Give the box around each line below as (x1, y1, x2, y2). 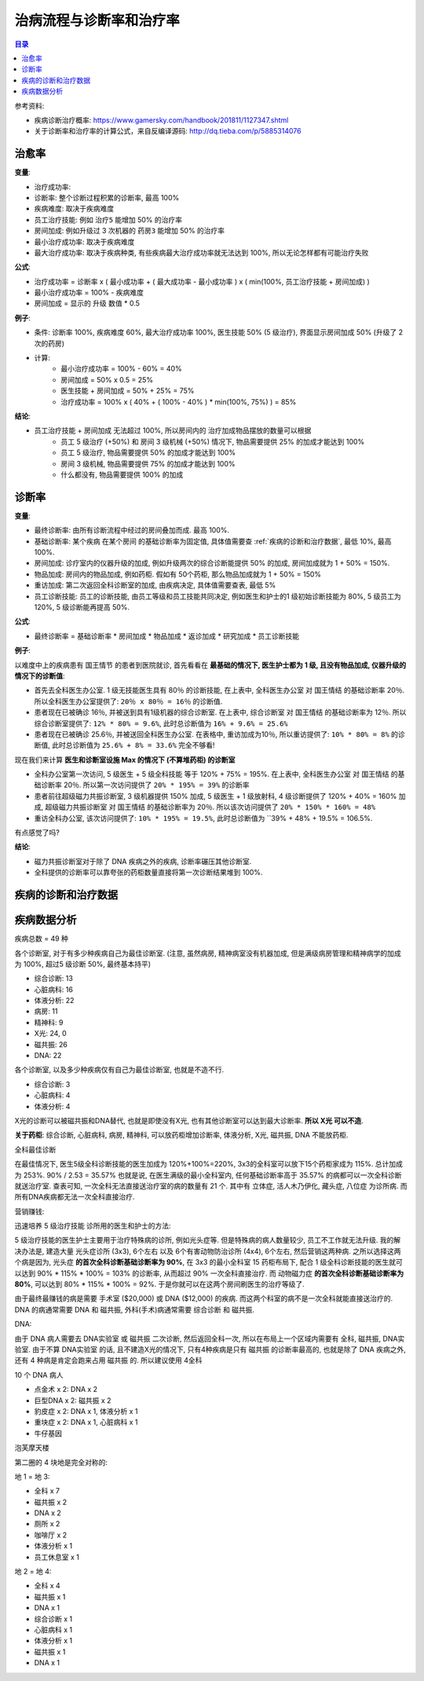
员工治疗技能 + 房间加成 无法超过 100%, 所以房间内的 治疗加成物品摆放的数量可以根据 (34, 426, 312, 435)
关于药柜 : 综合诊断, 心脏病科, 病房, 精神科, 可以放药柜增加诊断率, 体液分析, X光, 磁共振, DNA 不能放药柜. (14, 1130, 349, 1140)
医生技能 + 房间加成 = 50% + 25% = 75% (60, 386, 195, 396)
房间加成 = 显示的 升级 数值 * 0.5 (34, 298, 141, 308)
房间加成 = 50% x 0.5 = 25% (60, 375, 153, 384)
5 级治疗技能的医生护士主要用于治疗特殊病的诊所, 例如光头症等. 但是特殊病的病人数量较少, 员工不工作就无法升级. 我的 (14, 1236, 394, 1245)
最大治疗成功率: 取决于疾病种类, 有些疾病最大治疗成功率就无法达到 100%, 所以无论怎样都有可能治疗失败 (34, 247, 369, 257)
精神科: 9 (34, 1017, 64, 1027)
